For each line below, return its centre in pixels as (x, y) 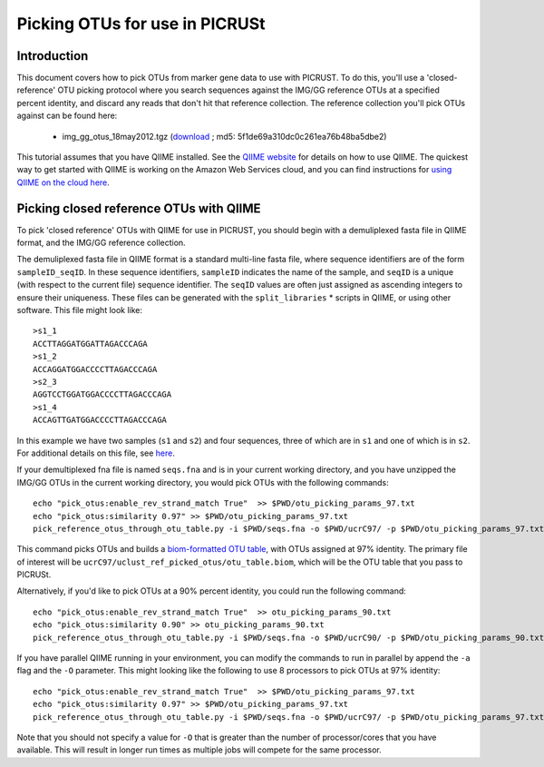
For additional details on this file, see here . (96, 453)
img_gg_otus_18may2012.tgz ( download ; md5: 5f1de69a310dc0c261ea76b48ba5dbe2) (224, 136)
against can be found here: (67, 116)
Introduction (53, 56)
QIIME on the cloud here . (63, 182)
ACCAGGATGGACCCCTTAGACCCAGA (95, 369)
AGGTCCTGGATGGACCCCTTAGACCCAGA (102, 394)
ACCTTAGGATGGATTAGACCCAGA (91, 344)
